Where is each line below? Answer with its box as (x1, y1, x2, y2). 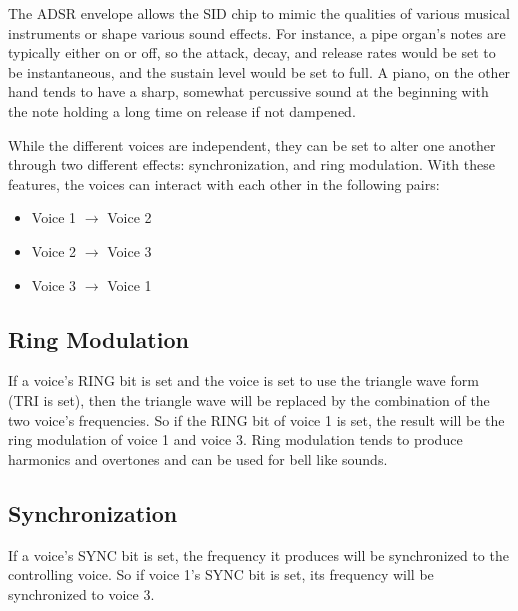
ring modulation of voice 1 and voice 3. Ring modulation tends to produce (8, 429, 463, 450)
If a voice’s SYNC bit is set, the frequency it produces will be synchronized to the (8, 544, 509, 565)
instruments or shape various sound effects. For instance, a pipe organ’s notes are (8, 22, 506, 43)
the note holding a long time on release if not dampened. (8, 100, 356, 121)
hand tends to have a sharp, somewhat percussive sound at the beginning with (8, 81, 489, 102)
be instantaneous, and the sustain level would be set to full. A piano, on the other (8, 61, 511, 82)
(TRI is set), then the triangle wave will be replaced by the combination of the (8, 389, 490, 410)
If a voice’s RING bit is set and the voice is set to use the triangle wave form (8, 370, 479, 391)
